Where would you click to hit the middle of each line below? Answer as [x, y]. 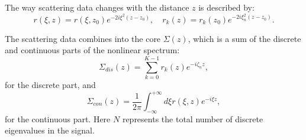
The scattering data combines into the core [83, 38]
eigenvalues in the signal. [50, 130]
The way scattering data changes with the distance [97, 7]
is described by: [226, 7]
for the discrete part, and [50, 84]
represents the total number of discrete [193, 118]
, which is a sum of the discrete [244, 38]
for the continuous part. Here [58, 118]
